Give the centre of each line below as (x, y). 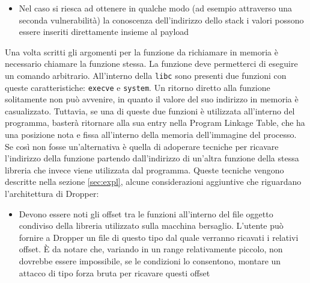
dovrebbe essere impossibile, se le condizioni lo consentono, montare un (150, 261)
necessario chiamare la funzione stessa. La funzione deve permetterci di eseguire (151, 64)
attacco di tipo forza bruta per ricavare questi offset (114, 272)
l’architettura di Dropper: (52, 194)
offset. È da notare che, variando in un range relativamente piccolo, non (151, 249)
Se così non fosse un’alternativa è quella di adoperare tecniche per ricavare (142, 146)
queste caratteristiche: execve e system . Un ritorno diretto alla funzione (138, 87)
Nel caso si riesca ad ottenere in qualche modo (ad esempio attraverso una (156, 8)
